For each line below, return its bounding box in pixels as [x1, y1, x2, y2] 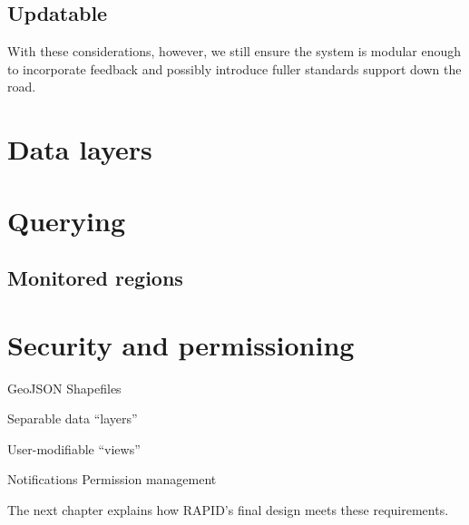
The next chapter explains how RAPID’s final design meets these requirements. [7, 501, 449, 520]
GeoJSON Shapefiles [7, 378, 122, 397]
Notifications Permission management [7, 470, 217, 489]
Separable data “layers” [7, 409, 138, 428]
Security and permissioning [7, 326, 355, 363]
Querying [7, 201, 126, 238]
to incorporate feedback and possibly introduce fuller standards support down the [7, 59, 462, 78]
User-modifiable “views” [7, 439, 141, 458]
